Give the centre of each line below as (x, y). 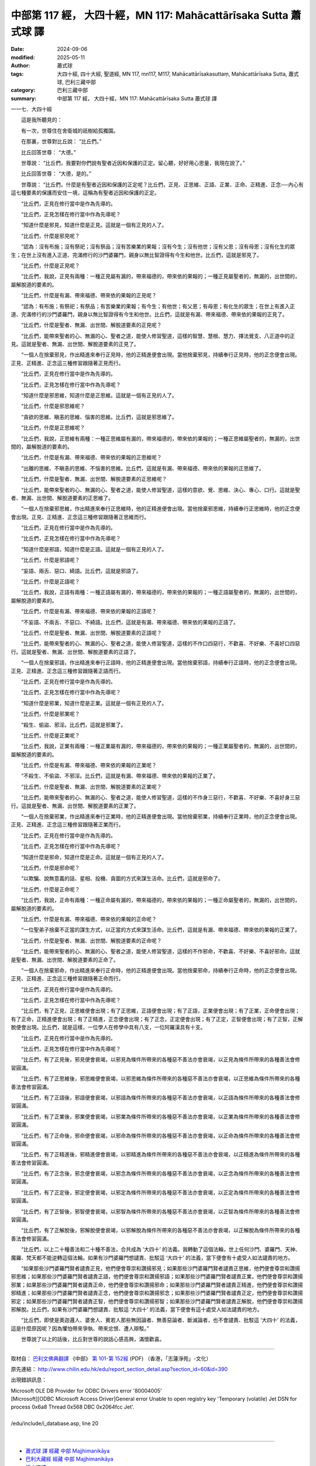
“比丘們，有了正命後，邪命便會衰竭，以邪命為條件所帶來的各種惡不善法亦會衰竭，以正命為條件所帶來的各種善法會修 (161, 1135)
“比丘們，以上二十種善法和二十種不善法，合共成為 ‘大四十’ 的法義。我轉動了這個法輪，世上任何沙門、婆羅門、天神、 (161, 1250)
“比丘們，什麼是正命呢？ (50, 889)
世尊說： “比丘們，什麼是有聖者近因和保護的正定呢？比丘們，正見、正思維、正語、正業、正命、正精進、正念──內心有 (162, 184)
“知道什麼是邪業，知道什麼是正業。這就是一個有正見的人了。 (94, 703)
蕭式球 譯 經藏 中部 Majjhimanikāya (68, 1451)
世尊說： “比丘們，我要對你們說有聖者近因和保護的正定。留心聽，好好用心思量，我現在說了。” (133, 163)
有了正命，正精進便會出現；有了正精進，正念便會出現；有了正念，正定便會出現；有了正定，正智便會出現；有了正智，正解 (157, 1019)
